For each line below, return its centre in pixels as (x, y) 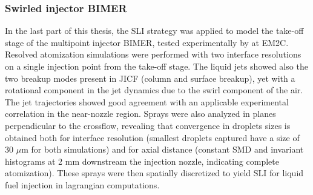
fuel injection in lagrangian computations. (82, 184)
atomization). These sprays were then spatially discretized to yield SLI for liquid (154, 173)
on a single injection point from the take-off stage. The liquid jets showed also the (156, 66)
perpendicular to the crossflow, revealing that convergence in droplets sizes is (148, 125)
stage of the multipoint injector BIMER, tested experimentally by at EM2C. (147, 42)
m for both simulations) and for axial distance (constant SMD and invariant (163, 149)
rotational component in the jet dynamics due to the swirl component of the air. (154, 90)
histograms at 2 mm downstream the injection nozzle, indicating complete (142, 161)
